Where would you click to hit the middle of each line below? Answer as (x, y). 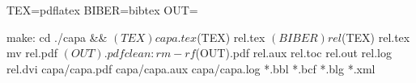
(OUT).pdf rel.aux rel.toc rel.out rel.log (293, 53)
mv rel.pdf (32, 53)
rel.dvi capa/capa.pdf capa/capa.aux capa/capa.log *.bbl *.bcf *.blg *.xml (191, 68)
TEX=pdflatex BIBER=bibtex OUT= (102, 10)
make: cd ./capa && (57, 37)
